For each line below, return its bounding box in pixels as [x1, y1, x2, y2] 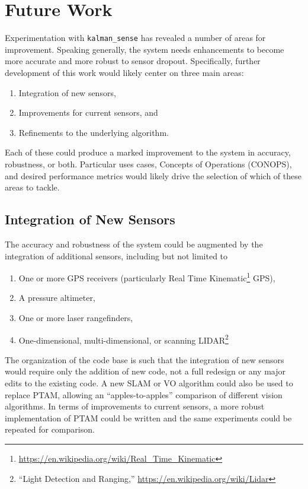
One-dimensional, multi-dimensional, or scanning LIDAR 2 [18, 332, 229, 346]
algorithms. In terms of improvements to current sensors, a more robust [5, 400, 265, 412]
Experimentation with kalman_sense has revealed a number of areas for [5, 31, 266, 44]
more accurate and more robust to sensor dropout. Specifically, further [5, 55, 261, 67]
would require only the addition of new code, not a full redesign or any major [5, 365, 285, 377]
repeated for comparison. [5, 423, 95, 436]
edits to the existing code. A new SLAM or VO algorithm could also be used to [5, 376, 293, 389]
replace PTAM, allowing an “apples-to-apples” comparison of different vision [5, 388, 283, 401]
